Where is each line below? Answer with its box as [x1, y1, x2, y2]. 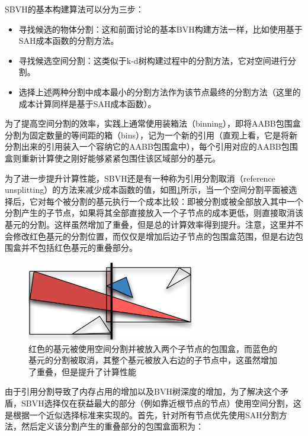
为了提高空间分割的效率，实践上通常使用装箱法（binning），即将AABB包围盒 [5, 117, 301, 130]
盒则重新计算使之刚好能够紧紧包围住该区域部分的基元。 [5, 151, 220, 164]
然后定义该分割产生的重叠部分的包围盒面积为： [21, 420, 204, 432]
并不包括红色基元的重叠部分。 [21, 241, 137, 254]
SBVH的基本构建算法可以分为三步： [5, 3, 144, 15]
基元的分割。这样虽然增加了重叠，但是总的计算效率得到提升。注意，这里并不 [5, 218, 303, 230]
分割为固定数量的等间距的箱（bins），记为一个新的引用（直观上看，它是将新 [5, 128, 297, 141]
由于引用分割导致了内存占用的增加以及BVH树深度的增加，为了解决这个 [5, 385, 280, 398]
